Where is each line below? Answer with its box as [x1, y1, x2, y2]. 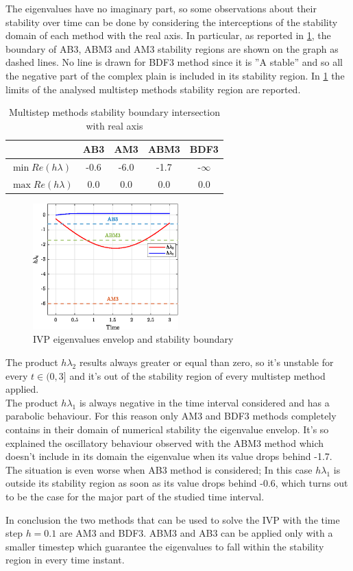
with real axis [86, 118, 143, 132]
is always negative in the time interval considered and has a [79, 395, 330, 409]
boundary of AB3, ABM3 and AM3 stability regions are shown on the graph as [5, 41, 339, 56]
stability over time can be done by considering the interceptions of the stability [5, 14, 338, 29]
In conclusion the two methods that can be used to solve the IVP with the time [5, 512, 340, 526]
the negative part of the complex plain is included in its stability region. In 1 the [5, 68, 345, 82]
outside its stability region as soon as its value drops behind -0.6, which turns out [5, 476, 348, 490]
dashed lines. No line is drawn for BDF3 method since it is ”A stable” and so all [5, 55, 343, 69]
